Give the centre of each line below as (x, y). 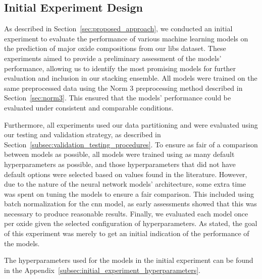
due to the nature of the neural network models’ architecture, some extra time (125, 184)
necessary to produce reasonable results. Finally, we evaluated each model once (126, 213)
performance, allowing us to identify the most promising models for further (120, 68)
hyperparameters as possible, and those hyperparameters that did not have (120, 164)
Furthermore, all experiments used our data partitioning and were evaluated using (131, 124)
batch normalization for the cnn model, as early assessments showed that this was (130, 204)
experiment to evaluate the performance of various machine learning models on (126, 38)
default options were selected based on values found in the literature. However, (126, 174)
